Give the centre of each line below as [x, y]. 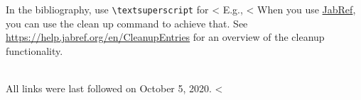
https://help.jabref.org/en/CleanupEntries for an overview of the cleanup [165, 37]
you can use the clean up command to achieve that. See [127, 23]
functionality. [34, 50]
